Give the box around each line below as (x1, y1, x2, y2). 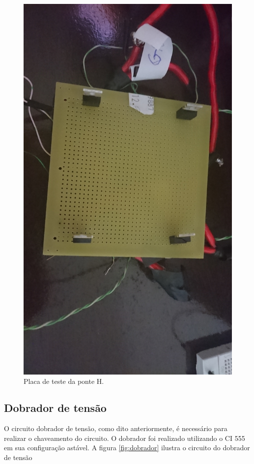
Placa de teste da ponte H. (24, 376, 104, 386)
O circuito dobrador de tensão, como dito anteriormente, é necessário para (4, 423, 227, 434)
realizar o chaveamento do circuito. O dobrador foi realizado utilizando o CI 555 (4, 433, 245, 443)
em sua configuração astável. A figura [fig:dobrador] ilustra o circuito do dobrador (4, 442, 250, 453)
